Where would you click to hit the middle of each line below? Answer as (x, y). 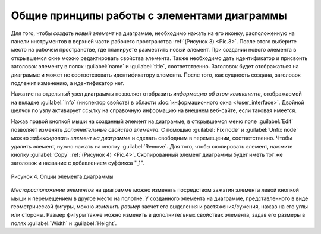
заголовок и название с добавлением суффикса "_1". (78, 163)
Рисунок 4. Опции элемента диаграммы (62, 176)
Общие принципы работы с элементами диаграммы (149, 15)
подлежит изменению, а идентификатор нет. (68, 83)
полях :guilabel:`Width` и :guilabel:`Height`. (64, 223)
